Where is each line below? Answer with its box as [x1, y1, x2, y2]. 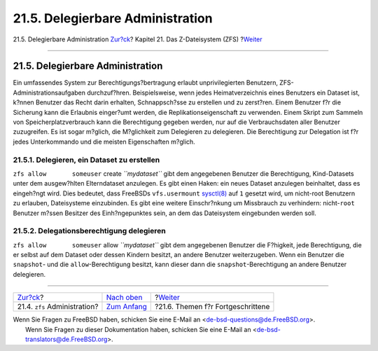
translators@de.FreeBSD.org [25, 335, 108, 343]
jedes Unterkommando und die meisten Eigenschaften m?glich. [13, 137, 195, 146]
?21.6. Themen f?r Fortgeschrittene [154, 302, 270, 312]
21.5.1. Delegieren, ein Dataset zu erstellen [13, 155, 160, 165]
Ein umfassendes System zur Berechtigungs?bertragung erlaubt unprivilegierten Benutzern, [13, 78, 278, 87]
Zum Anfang [106, 302, 147, 312]
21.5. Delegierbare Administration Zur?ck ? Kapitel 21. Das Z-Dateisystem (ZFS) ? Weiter [13, 35, 262, 43]
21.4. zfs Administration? [17, 302, 99, 312]
